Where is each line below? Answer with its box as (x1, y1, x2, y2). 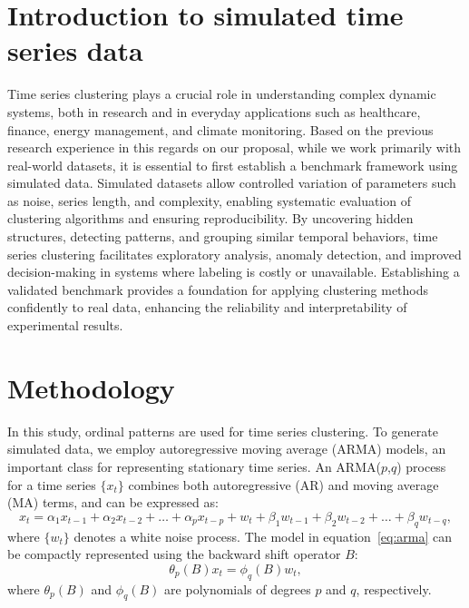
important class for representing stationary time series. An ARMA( (7, 456, 381, 476)
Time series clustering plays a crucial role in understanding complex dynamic (7, 84, 436, 103)
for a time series (7, 475, 96, 494)
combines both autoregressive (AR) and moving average (128, 475, 439, 494)
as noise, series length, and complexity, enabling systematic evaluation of (7, 191, 411, 210)
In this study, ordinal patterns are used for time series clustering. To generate (7, 421, 438, 440)
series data (7, 32, 143, 69)
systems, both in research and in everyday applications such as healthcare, (7, 102, 421, 121)
